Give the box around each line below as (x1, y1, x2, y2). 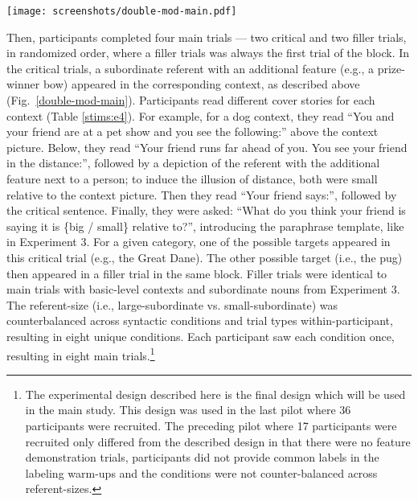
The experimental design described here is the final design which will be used (25, 385, 406, 402)
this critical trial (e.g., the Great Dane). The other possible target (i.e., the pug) (6, 248, 403, 265)
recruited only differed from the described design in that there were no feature (25, 433, 411, 450)
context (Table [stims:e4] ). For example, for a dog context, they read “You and (6, 107, 395, 124)
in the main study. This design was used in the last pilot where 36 (25, 401, 351, 418)
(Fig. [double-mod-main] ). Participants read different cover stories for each (6, 92, 375, 109)
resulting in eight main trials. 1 (6, 344, 155, 363)
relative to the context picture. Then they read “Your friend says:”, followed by (6, 186, 397, 203)
